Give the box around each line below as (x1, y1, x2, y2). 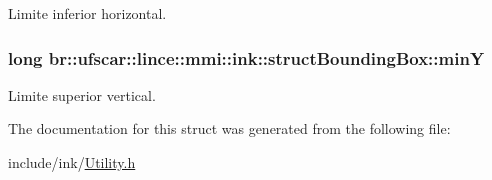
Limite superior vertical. (8, 84, 156, 105)
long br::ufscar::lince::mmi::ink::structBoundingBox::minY (8, 45, 485, 70)
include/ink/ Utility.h (8, 152, 136, 172)
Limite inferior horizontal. (8, 3, 167, 23)
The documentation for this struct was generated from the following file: (8, 118, 451, 139)
